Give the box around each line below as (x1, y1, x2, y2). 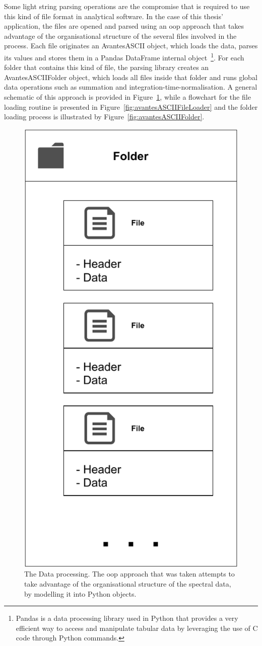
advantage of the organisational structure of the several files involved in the (4, 30, 237, 41)
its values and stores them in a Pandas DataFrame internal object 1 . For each (4, 50, 244, 62)
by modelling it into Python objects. (24, 588, 137, 599)
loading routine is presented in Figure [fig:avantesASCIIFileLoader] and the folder (4, 101, 258, 112)
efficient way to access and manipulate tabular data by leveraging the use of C (16, 622, 258, 633)
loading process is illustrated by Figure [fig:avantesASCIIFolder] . (4, 111, 205, 122)
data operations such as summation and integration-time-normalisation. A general (4, 82, 257, 92)
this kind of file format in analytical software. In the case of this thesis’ (4, 11, 223, 21)
